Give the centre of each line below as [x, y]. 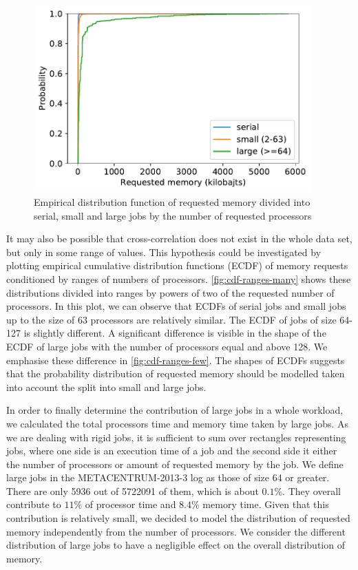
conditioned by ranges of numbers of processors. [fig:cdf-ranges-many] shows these [179, 278]
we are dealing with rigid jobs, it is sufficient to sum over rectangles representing [176, 437]
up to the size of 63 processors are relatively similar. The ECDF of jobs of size [171, 319]
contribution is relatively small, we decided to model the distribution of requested [178, 518]
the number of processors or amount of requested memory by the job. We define [175, 464]
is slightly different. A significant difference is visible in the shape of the [175, 333]
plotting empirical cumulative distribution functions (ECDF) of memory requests [177, 265]
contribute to [34, 504]
